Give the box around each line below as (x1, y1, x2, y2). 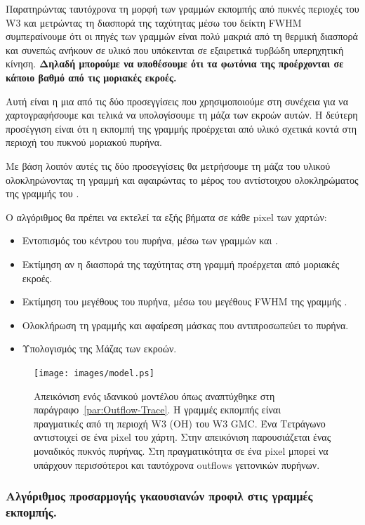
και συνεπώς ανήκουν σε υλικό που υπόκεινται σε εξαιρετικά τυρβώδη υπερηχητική (6, 42, 344, 57)
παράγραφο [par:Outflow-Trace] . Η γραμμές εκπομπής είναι (34, 402, 281, 417)
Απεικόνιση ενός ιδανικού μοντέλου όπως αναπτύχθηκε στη (34, 388, 275, 403)
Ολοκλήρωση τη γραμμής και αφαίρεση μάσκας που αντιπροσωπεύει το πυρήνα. (22, 317, 349, 332)
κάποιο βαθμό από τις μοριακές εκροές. (6, 69, 177, 84)
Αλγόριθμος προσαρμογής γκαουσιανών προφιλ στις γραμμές (6, 487, 313, 505)
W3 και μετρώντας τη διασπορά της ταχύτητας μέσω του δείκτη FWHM (6, 15, 302, 29)
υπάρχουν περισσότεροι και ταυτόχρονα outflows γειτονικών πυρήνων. (34, 457, 320, 472)
